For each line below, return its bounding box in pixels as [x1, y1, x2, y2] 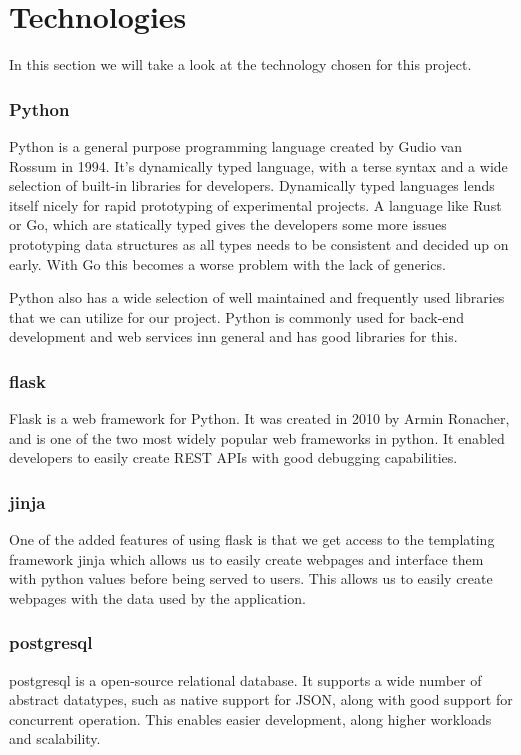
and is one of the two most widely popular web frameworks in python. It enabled [9, 427, 505, 448]
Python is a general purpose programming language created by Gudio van [9, 135, 462, 156]
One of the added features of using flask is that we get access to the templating [9, 529, 495, 550]
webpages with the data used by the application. [9, 587, 306, 608]
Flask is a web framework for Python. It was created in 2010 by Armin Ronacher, [9, 408, 510, 429]
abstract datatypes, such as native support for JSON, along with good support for [9, 689, 513, 710]
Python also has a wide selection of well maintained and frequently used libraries [9, 287, 505, 308]
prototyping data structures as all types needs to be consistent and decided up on [9, 233, 509, 254]
